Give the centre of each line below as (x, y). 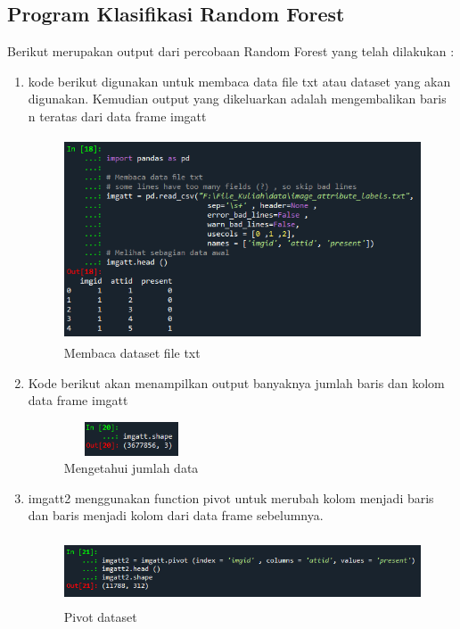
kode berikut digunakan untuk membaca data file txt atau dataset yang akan (239, 81)
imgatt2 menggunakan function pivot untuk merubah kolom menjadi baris (231, 497)
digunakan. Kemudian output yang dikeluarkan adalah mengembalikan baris (237, 99)
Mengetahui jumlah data (131, 468)
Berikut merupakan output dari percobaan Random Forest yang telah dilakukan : (231, 51)
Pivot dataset (100, 617)
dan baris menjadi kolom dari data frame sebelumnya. (176, 515)
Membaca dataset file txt (132, 352)
